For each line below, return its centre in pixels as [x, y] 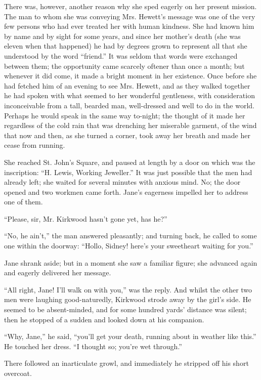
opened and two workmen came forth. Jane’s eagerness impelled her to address [126, 192]
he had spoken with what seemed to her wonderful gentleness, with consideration [129, 95]
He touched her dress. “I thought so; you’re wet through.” [93, 346]
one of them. [24, 202]
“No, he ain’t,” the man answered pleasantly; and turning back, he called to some [130, 236]
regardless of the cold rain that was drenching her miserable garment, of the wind [130, 125]
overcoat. [18, 373]
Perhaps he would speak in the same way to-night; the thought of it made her [125, 115]
